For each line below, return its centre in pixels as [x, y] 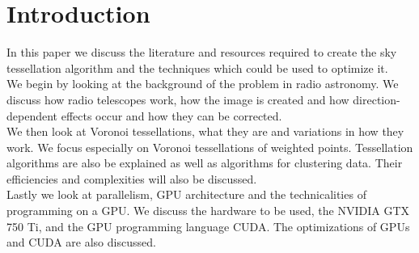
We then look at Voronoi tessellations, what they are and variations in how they [205, 131]
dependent [32, 115]
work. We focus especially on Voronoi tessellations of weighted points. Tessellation [210, 147]
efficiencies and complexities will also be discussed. [132, 178]
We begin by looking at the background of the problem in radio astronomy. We [203, 84]
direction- [377, 99]
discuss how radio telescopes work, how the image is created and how [178, 99]
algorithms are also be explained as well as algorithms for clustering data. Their [205, 163]
